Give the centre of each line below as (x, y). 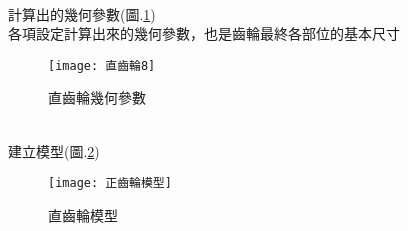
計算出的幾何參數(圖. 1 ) (82, 13)
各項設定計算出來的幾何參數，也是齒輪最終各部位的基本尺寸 (204, 33)
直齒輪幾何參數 (97, 97)
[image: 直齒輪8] (102, 65)
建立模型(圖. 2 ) (54, 150)
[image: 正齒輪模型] (110, 183)
